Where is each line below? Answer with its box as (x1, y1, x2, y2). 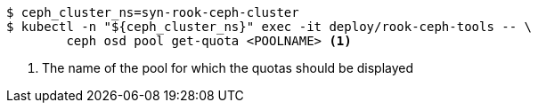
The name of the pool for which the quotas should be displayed (42, 60, 414, 75)
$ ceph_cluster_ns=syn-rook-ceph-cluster (6, 5, 299, 20)
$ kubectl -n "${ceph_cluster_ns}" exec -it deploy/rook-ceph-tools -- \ (6, 20, 533, 34)
